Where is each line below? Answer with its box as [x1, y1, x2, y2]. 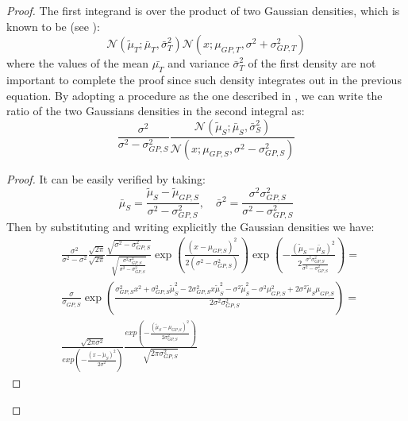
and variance [167, 55, 229, 71]
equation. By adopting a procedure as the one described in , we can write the [6, 87, 383, 103]
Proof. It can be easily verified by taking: [6, 170, 206, 187]
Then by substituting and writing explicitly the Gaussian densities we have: [6, 218, 375, 235]
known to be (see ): [6, 17, 100, 34]
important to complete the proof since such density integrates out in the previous [6, 71, 402, 87]
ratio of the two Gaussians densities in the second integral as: [6, 102, 305, 119]
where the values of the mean [6, 55, 148, 71]
